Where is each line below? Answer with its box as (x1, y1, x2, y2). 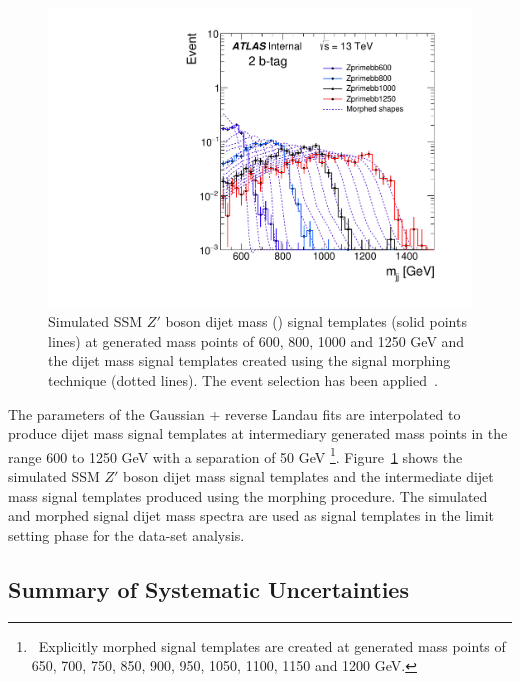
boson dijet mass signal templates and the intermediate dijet (123, 466, 494, 487)
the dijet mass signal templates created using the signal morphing (48, 350, 451, 371)
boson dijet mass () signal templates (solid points (165, 311, 467, 332)
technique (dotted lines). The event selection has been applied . (48, 370, 438, 391)
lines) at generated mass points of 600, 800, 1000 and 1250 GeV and (48, 330, 465, 351)
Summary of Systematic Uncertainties (8, 573, 409, 604)
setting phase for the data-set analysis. (8, 524, 245, 545)
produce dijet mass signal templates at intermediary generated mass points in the (8, 423, 508, 444)
